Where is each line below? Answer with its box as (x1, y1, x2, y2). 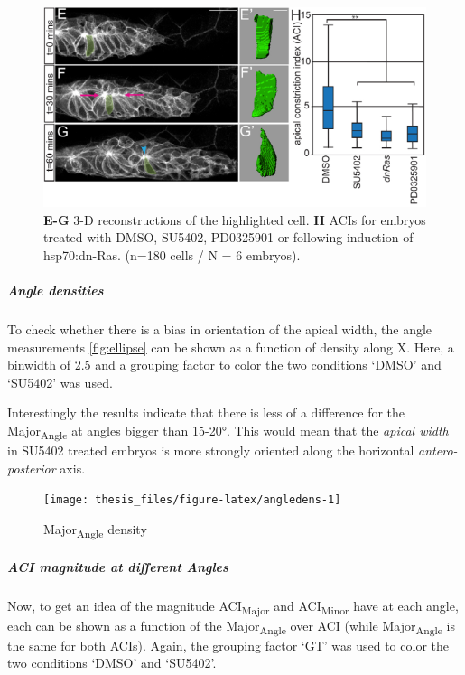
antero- (418, 441, 458, 460)
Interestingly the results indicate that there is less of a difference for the (7, 403, 405, 422)
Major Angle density (43, 519, 147, 540)
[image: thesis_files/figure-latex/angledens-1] (43, 493, 341, 507)
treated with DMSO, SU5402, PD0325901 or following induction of (43, 228, 414, 247)
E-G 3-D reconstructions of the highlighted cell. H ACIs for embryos (43, 210, 426, 229)
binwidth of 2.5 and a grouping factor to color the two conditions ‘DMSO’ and (7, 355, 442, 374)
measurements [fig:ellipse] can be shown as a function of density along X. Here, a (7, 337, 454, 356)
